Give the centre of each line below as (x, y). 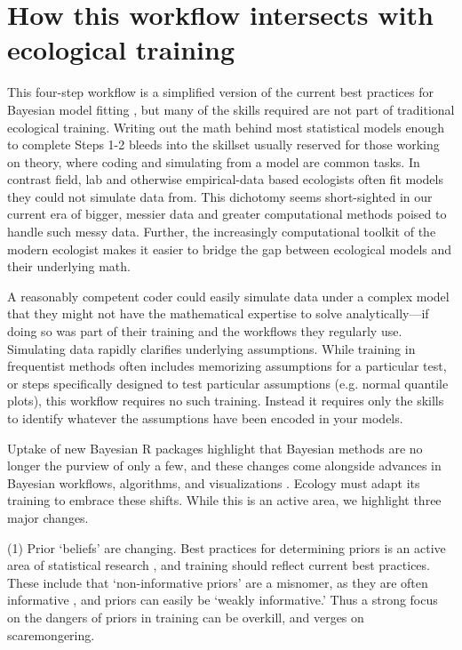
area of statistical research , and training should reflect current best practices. (219, 565)
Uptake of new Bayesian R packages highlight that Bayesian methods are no (215, 448)
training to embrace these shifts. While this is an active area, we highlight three (224, 500)
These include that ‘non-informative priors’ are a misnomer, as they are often (218, 582)
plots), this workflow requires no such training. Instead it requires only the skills (226, 401)
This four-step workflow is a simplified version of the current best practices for (220, 92)
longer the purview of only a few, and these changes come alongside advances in (224, 465)
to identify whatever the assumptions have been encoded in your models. (205, 418)
